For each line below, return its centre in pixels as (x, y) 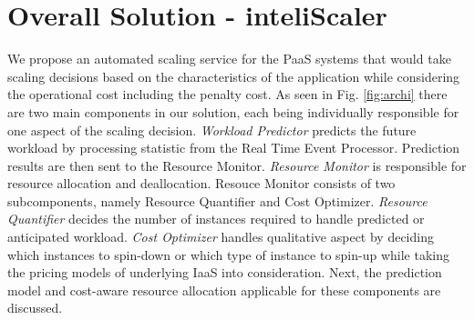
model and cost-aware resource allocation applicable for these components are (224, 290)
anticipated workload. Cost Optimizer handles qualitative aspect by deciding (221, 237)
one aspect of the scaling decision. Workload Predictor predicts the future (212, 130)
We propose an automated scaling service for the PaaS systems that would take (229, 59)
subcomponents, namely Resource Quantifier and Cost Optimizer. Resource (217, 200)
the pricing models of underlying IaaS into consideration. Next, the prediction (225, 272)
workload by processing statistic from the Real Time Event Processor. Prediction (234, 148)
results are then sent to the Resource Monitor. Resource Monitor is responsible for (237, 165)
